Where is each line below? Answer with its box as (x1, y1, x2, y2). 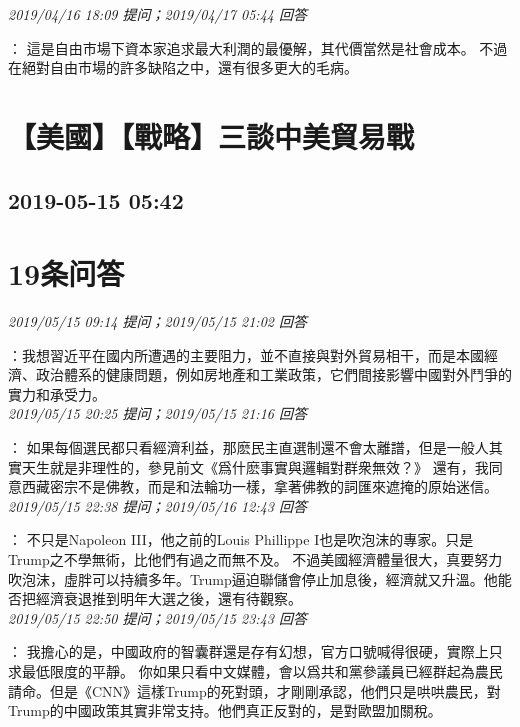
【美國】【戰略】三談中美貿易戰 (8, 115, 415, 156)
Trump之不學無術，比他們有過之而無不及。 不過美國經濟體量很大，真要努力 (8, 549, 503, 569)
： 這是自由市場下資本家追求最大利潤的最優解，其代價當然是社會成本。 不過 (8, 37, 508, 58)
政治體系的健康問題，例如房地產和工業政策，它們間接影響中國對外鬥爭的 (35, 364, 512, 385)
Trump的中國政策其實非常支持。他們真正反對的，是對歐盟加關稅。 (8, 700, 442, 721)
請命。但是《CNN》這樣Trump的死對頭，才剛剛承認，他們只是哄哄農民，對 (8, 680, 501, 701)
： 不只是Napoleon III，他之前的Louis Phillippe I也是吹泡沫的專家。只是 (8, 529, 474, 550)
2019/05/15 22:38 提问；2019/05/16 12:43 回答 (8, 495, 307, 516)
